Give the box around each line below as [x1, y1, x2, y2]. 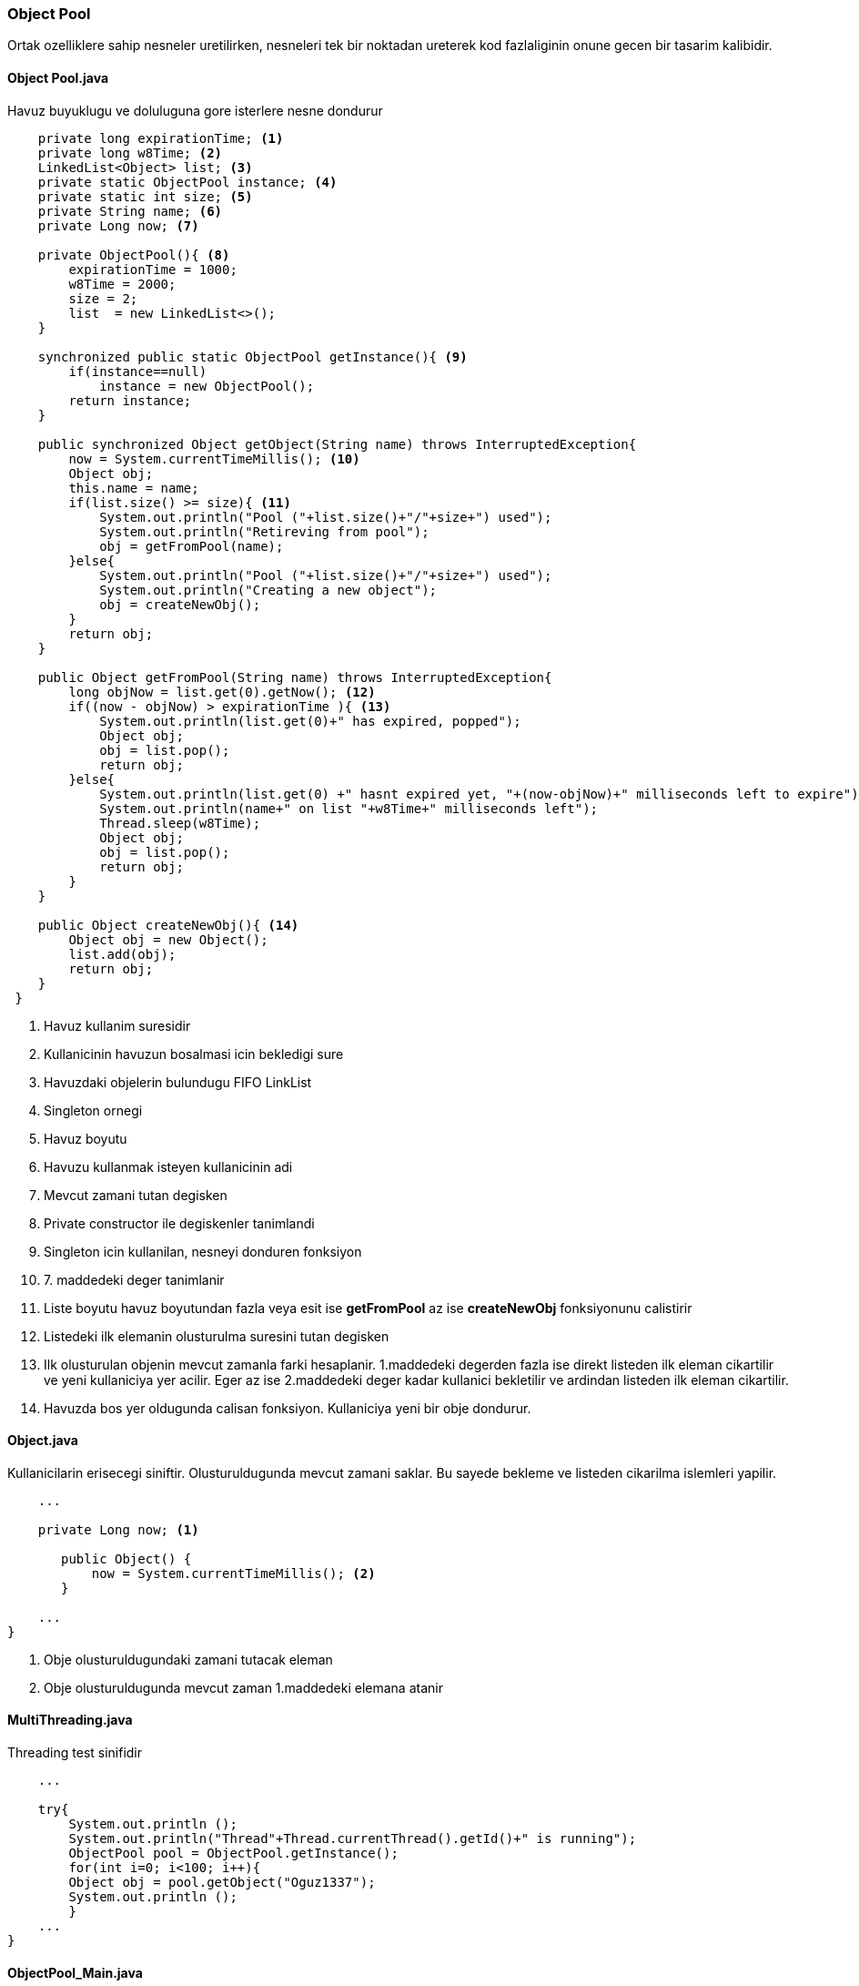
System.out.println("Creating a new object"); [99, 582, 438, 597]
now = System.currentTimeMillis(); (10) [68, 451, 360, 466]
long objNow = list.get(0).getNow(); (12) [68, 684, 376, 699]
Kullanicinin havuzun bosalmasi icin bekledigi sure [44, 1045, 344, 1062]
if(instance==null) [68, 363, 207, 379]
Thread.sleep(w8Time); [99, 815, 261, 830]
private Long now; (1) [37, 1522, 199, 1537]
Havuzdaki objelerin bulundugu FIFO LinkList [44, 1074, 312, 1090]
